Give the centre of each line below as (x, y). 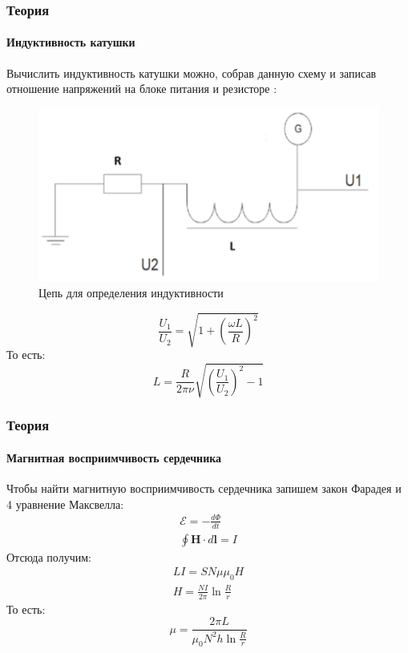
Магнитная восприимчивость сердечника (114, 457)
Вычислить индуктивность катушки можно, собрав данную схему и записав (192, 73)
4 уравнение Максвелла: (65, 504)
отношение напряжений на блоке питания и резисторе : (142, 89)
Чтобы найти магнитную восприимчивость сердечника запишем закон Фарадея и (204, 488)
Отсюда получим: (49, 556)
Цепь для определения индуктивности (131, 293)
